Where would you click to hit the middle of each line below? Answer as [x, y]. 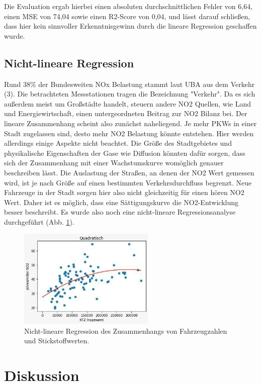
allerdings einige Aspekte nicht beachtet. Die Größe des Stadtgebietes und [118, 143]
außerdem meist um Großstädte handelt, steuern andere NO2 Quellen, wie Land [128, 103]
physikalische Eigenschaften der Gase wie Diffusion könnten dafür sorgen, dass [125, 153]
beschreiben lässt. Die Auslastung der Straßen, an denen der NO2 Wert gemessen [129, 172]
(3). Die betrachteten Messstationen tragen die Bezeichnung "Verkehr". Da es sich [130, 94]
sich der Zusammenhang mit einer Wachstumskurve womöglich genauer [114, 163]
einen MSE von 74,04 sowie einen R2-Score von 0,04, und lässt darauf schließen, [127, 16]
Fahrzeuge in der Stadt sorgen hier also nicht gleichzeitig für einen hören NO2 [124, 192]
